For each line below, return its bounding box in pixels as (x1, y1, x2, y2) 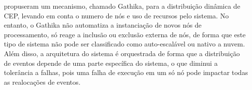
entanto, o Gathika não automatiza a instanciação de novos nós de (4, 20, 202, 30)
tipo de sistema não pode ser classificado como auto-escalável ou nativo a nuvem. (4, 39, 245, 49)
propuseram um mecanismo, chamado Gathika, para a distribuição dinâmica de (4, 1, 240, 11)
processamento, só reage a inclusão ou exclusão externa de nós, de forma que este (4, 29, 246, 39)
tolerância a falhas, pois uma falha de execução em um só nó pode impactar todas (4, 67, 248, 77)
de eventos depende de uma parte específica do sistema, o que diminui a (4, 58, 218, 68)
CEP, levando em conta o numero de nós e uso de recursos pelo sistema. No (4, 10, 229, 20)
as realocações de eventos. (4, 76, 81, 87)
